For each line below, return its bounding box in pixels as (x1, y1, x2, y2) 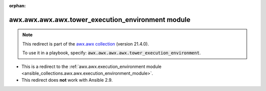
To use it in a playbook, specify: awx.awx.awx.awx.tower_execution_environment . (22, 50, 201, 56)
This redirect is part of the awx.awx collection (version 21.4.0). (22, 41, 149, 46)
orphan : (9, 3, 26, 8)
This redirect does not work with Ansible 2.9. (21, 77, 113, 83)
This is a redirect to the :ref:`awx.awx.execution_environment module (21, 64, 162, 69)
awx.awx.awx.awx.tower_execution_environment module (9, 15, 191, 24)
